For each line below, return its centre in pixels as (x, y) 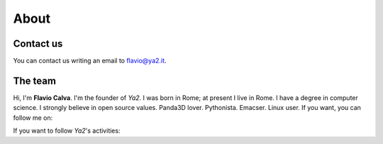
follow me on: (33, 118)
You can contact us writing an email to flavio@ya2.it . (90, 61)
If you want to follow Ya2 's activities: (67, 131)
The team (35, 81)
